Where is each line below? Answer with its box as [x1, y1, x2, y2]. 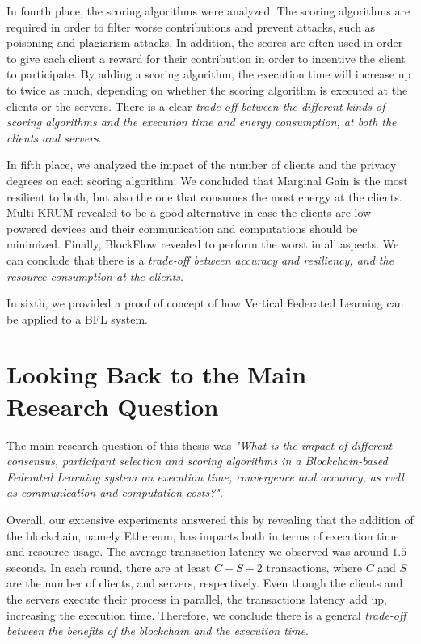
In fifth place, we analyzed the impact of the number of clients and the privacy [6, 156, 397, 173]
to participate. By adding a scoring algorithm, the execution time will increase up [6, 66, 411, 83]
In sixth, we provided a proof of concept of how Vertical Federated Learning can [6, 294, 404, 311]
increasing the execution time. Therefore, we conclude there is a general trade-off [6, 606, 406, 623]
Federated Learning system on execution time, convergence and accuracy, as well [6, 468, 404, 485]
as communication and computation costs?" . [6, 484, 223, 501]
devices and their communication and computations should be [50, 219, 358, 236]
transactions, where [266, 558, 362, 575]
